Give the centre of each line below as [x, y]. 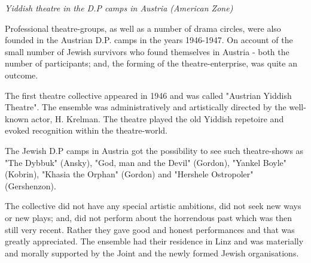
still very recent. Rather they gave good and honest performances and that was [150, 229]
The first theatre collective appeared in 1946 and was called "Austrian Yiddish [148, 95]
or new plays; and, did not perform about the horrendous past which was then [149, 217]
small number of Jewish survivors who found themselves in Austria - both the [147, 51]
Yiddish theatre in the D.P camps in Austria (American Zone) [119, 8]
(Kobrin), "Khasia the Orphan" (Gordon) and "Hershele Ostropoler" [129, 174]
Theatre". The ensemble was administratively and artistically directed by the [146, 107]
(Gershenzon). [31, 185]
